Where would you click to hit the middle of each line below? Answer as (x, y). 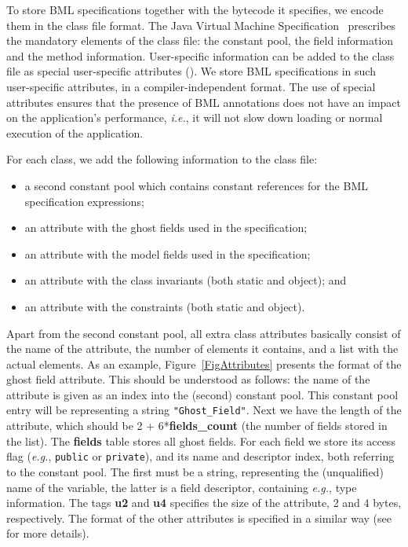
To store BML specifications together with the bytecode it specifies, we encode (195, 9)
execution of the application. (75, 132)
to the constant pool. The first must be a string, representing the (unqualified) (195, 471)
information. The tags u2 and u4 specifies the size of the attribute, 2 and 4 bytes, (204, 503)
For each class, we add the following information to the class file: (162, 159)
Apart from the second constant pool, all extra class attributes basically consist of (204, 333)
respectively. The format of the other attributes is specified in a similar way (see (199, 518)
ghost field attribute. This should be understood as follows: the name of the (188, 379)
